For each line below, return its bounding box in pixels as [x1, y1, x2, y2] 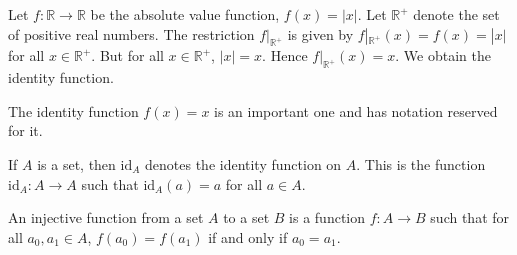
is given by [287, 23, 354, 44]
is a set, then [37, 153, 116, 174]
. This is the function [356, 153, 486, 174]
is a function [289, 207, 366, 228]
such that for [430, 207, 510, 228]
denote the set [413, 4, 500, 24]
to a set [223, 207, 270, 228]
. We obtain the [395, 45, 491, 66]
